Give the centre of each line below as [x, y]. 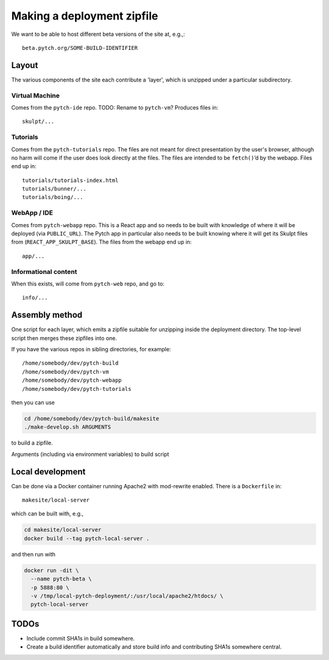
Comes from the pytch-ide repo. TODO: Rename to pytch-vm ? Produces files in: [115, 107]
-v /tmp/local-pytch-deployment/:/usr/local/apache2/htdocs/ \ [127, 596]
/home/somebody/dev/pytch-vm [65, 372]
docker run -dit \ [51, 570]
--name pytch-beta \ [61, 579]
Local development [48, 472]
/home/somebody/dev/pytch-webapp [72, 380]
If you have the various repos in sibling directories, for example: [91, 349]
